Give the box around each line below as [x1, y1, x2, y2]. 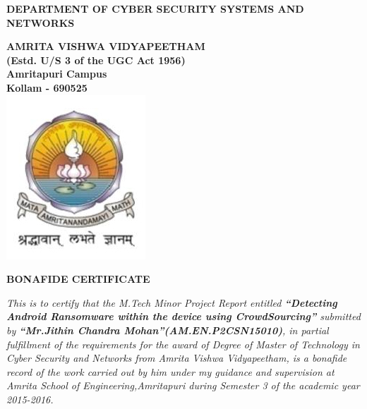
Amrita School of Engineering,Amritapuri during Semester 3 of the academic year [6, 378, 360, 393]
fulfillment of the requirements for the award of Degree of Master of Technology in [6, 336, 360, 351]
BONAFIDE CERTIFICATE [6, 271, 150, 286]
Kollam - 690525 [6, 80, 88, 94]
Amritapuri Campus [6, 66, 107, 81]
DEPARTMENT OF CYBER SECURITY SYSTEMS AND [6, 1, 304, 16]
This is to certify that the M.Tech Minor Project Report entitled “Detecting [6, 295, 337, 310]
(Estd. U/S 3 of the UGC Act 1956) [6, 52, 186, 67]
